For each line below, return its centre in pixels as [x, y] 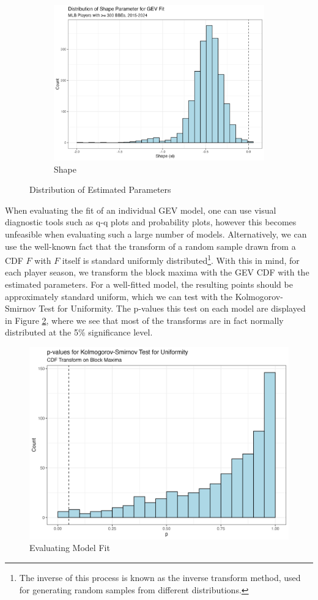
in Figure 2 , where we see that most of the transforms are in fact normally [144, 320]
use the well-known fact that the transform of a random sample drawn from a [150, 246]
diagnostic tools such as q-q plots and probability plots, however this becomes [151, 222]
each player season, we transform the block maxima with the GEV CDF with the [157, 272]
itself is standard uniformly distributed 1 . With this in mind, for [181, 259]
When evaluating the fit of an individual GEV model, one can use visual [141, 210]
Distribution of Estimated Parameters [100, 189]
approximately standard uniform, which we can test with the [119, 296]
